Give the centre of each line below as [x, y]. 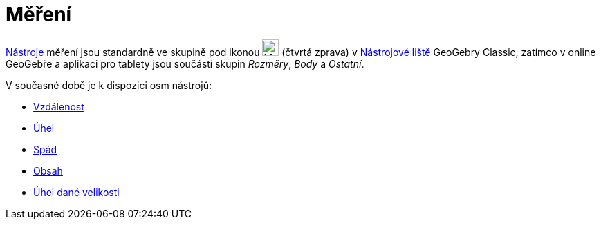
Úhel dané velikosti [76, 192]
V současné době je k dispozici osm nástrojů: [109, 85]
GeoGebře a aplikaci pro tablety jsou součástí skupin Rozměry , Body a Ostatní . [185, 63]
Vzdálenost [59, 106]
